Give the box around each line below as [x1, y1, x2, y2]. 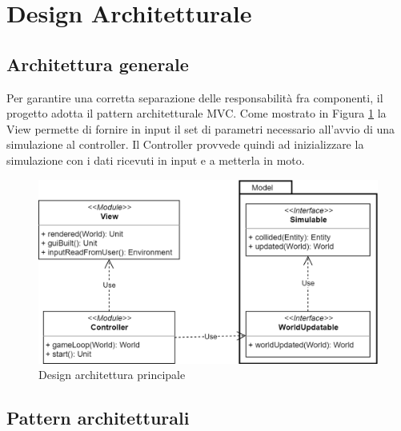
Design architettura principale [38, 366, 186, 383]
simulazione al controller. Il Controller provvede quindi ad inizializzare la [6, 136, 364, 153]
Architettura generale [6, 51, 189, 76]
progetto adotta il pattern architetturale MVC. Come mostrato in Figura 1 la [6, 105, 387, 122]
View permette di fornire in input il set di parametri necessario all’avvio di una [6, 120, 395, 137]
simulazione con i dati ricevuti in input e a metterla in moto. [6, 151, 305, 168]
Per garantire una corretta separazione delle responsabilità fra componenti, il [6, 89, 383, 106]
